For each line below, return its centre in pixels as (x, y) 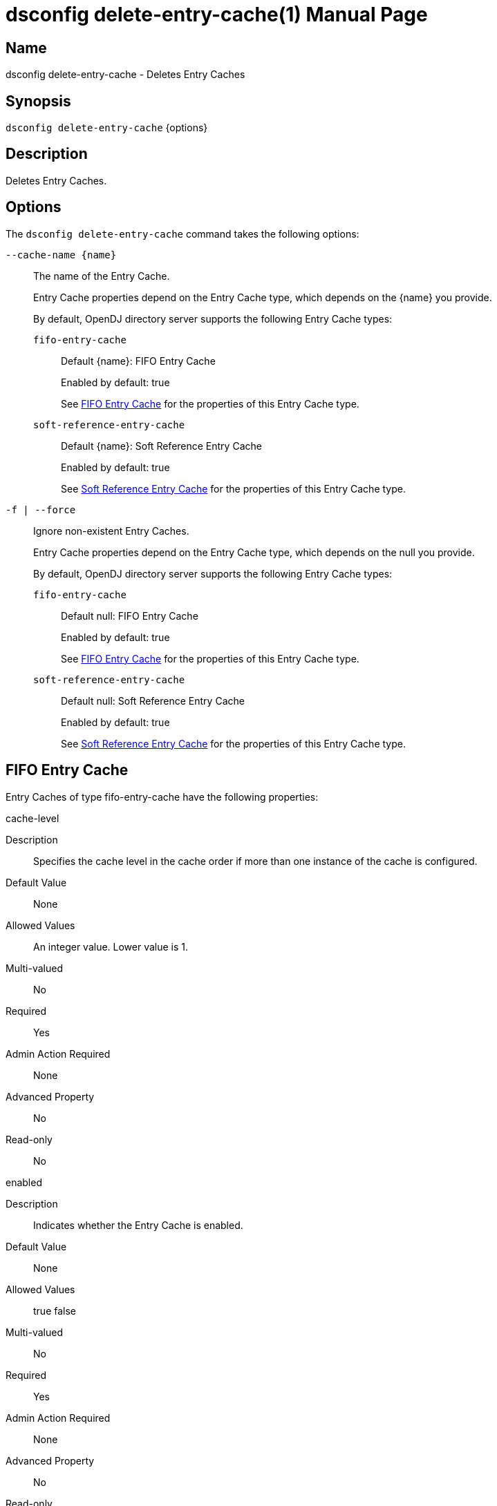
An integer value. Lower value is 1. (111, 946)
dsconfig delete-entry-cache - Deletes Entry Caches (125, 75)
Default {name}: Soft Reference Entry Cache (161, 446)
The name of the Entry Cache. (102, 276)
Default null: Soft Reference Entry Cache (153, 700)
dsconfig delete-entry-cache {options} (107, 128)
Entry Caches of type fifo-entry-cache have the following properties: (162, 797)
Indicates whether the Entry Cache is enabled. (138, 1225)
